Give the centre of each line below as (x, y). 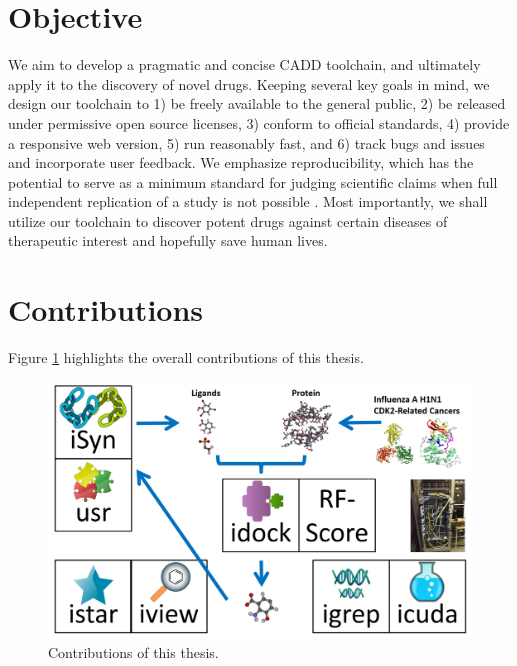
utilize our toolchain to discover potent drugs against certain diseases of (228, 220)
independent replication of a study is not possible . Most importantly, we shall (248, 201)
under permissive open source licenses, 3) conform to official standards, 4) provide (259, 122)
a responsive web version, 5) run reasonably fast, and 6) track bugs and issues (246, 142)
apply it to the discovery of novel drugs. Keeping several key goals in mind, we (249, 83)
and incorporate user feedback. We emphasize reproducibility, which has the (241, 162)
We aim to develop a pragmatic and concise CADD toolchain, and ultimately (244, 64)
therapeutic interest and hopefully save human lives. (168, 240)
